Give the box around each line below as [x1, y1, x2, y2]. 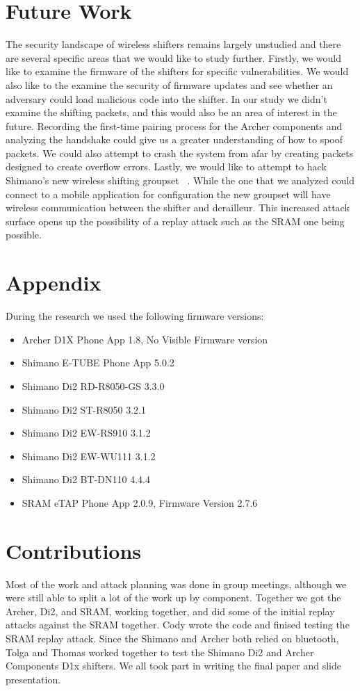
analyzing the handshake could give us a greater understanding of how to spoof [6, 132, 343, 147]
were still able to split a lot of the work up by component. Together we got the [6, 590, 341, 605]
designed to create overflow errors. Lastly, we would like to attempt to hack [6, 159, 327, 174]
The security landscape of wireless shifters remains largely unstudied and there [6, 37, 341, 51]
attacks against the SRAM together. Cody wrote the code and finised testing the [6, 617, 350, 632]
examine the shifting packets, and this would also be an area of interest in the [6, 105, 337, 120]
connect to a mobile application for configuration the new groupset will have [6, 186, 331, 201]
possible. [6, 227, 42, 242]
